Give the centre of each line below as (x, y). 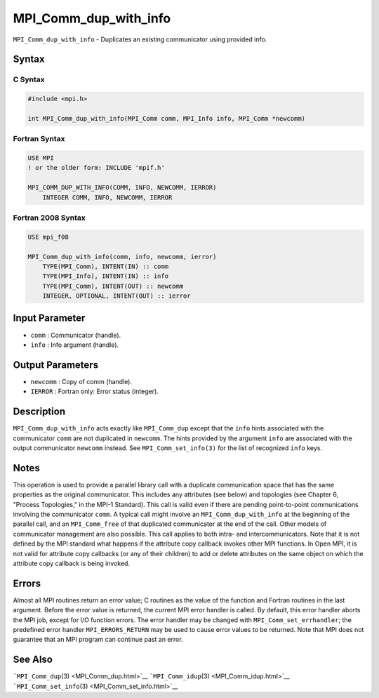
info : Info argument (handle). (75, 345)
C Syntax (29, 79)
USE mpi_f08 (48, 237)
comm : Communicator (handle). (76, 335)
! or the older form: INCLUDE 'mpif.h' (96, 168)
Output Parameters (55, 365)
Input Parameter (49, 318)
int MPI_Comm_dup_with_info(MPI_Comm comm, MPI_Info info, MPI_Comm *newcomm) (166, 118)
